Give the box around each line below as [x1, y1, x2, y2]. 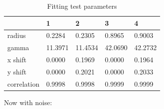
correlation [7, 78, 40, 89]
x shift [7, 54, 26, 65]
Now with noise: [4, 97, 52, 107]
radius [7, 30, 26, 40]
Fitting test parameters [47, 1, 117, 11]
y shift [7, 66, 26, 76]
